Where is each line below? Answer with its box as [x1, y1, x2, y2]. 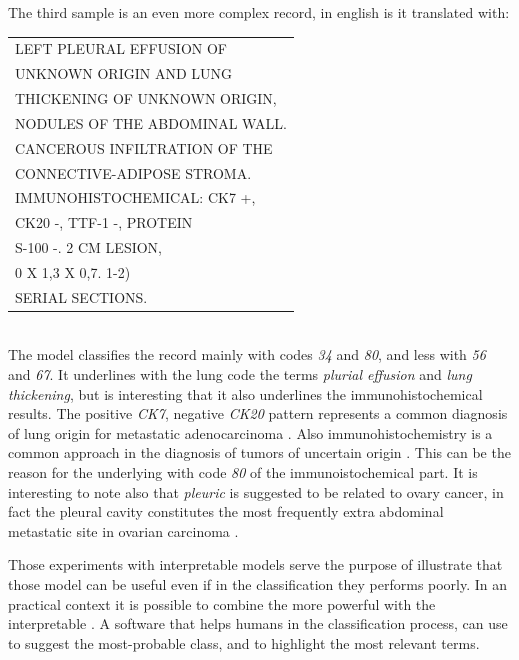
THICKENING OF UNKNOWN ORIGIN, [15, 88, 277, 109]
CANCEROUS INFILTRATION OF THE [15, 137, 273, 158]
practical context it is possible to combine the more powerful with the [8, 593, 436, 614]
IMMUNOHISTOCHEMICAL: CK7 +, [15, 187, 256, 208]
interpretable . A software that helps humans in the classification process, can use [8, 613, 508, 634]
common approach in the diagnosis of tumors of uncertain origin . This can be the [8, 442, 511, 463]
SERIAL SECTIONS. [15, 286, 148, 307]
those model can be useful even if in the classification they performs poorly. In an [8, 574, 508, 594]
